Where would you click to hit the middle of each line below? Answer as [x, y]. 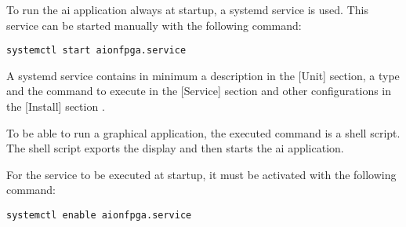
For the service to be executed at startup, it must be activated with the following [201, 174]
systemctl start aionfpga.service [96, 51]
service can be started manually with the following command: [154, 25]
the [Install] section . [56, 106]
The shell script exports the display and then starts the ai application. [175, 148]
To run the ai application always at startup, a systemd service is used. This [187, 9]
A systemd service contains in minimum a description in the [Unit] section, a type [203, 75]
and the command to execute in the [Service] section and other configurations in [199, 91]
